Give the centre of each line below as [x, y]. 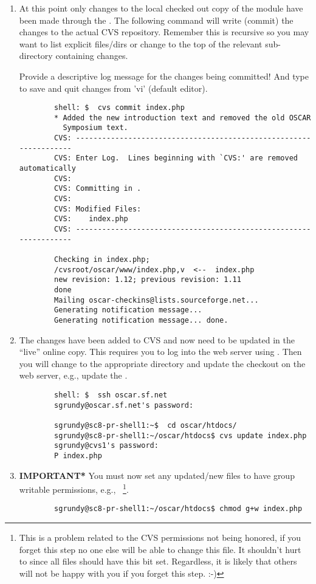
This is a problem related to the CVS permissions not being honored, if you [160, 538]
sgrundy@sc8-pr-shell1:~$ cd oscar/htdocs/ [146, 425]
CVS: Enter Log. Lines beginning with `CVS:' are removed [176, 158]
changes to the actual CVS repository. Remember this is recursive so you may [164, 32]
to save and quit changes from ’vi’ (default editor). [113, 88]
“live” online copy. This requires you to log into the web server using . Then [160, 352]
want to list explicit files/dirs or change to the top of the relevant [141, 43]
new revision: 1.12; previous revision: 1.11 [148, 280]
